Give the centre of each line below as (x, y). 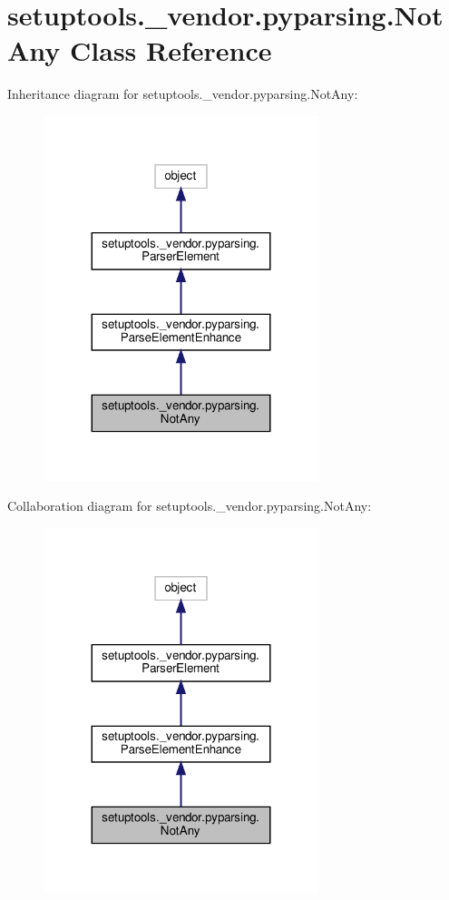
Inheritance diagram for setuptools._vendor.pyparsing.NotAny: (183, 94)
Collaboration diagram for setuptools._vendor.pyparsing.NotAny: (190, 506)
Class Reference (171, 50)
